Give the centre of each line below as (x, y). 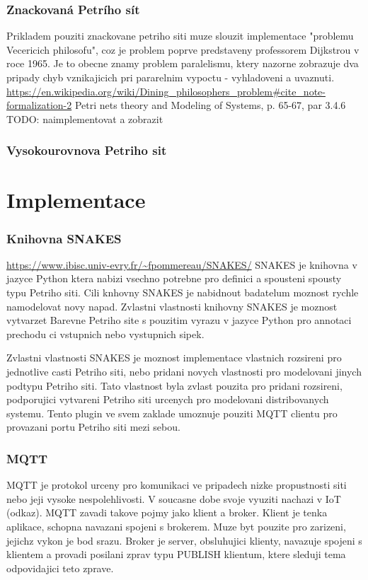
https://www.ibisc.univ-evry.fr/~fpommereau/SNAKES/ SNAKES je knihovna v (182, 264)
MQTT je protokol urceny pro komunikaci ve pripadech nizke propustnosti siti (177, 485)
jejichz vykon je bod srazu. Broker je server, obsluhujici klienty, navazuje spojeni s (184, 540)
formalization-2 (39, 105)
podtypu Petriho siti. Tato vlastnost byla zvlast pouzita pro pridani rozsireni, (174, 385)
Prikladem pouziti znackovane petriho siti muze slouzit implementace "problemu (180, 36)
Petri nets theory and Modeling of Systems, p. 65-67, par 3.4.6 (210, 105)
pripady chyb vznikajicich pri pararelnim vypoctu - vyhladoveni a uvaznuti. (171, 77)
